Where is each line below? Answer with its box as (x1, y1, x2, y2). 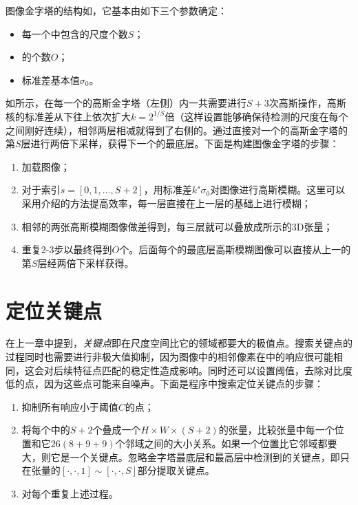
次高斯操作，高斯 (268, 96, 346, 110)
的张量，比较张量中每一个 (218, 422, 335, 437)
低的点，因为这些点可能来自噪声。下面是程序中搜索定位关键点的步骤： (6, 376, 324, 391)
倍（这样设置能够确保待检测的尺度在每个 (165, 109, 348, 123)
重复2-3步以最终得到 (21, 242, 112, 257)
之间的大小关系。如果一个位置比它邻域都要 (144, 436, 337, 450)
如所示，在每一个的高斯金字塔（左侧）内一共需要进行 (6, 96, 246, 110)
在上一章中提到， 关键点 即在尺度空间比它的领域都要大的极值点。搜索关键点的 (6, 336, 352, 350)
